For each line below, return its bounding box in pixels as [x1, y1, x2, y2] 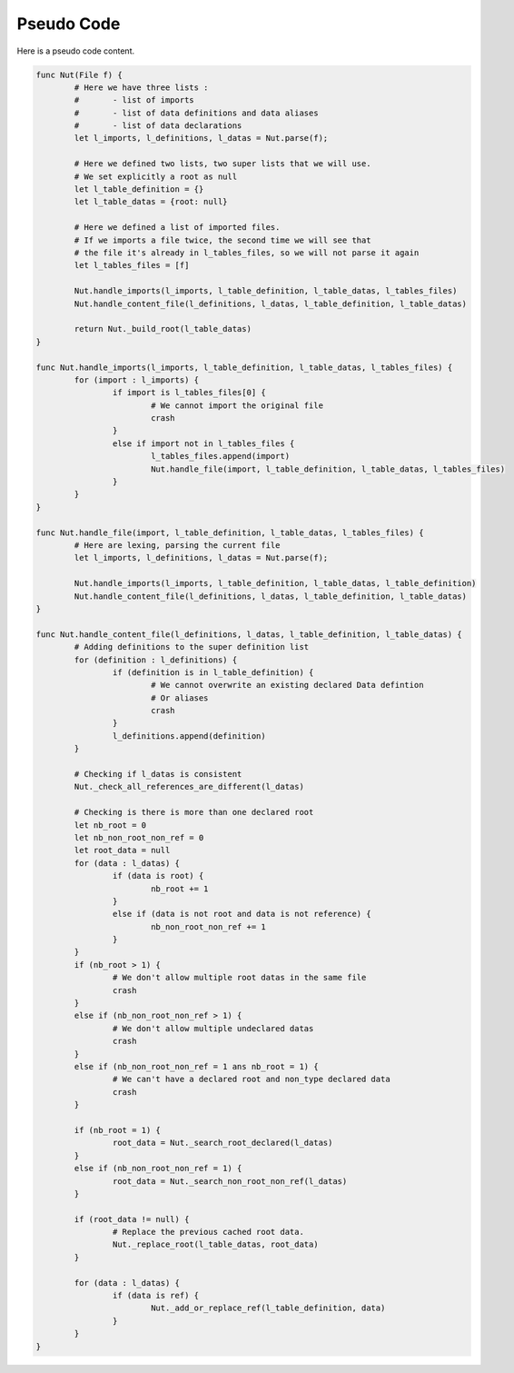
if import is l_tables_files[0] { [112, 387, 267, 398]
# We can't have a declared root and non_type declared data [112, 1074, 390, 1085]
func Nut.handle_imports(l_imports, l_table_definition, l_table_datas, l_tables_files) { [35, 362, 453, 373]
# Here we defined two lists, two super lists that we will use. [74, 159, 371, 169]
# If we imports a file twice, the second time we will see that [74, 234, 371, 245]
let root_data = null [74, 845, 171, 856]
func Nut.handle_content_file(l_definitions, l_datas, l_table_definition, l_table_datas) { [35, 629, 462, 640]
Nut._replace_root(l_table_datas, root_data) [112, 1239, 319, 1249]
